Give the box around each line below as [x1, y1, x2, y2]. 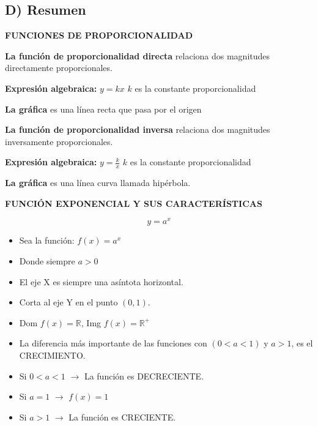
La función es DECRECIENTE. [84, 369, 204, 382]
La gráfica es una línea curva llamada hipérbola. [5, 176, 191, 189]
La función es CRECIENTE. [68, 410, 176, 423]
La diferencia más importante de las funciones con [19, 337, 207, 349]
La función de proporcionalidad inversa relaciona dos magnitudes [5, 123, 270, 136]
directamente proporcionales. [5, 61, 113, 74]
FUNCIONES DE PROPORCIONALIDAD [5, 29, 193, 42]
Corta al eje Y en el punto [19, 296, 118, 308]
